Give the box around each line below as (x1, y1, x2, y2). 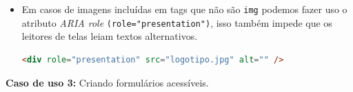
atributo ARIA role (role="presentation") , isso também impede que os (21, 15, 332, 30)
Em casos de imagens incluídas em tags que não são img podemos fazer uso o (21, 2, 347, 16)
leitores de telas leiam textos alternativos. (21, 29, 198, 43)
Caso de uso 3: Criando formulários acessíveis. (6, 75, 209, 89)
